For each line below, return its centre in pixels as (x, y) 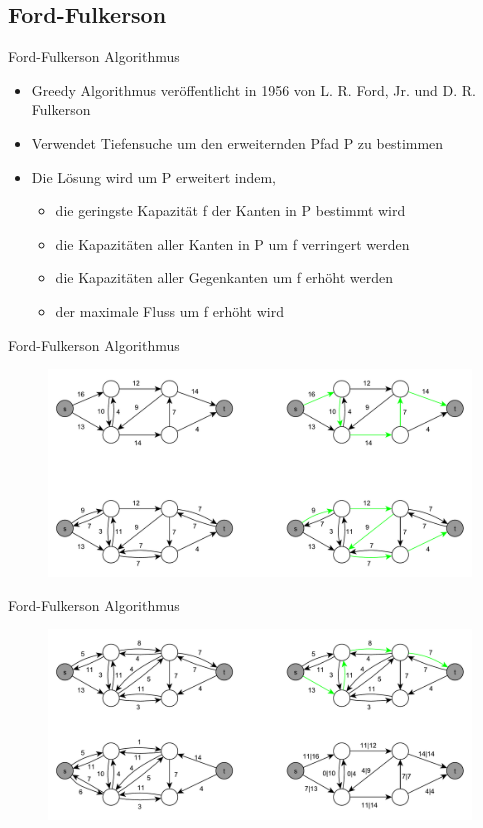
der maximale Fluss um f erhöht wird (169, 310)
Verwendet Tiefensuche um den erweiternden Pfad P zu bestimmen (237, 142)
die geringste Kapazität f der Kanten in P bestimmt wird (230, 210)
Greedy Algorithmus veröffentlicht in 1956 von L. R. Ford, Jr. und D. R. (253, 89)
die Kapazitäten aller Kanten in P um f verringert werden (232, 243)
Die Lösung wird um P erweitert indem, (154, 176)
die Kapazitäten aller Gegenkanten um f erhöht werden (224, 277)
